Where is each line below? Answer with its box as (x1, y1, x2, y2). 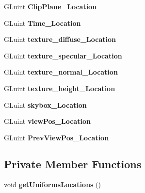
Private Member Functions (4, 156, 142, 171)
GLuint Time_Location (4, 18, 81, 28)
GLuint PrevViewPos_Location (4, 132, 109, 142)
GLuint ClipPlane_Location (4, 1, 97, 11)
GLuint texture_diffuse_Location (4, 34, 116, 44)
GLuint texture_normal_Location (4, 67, 118, 77)
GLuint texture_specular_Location (4, 50, 122, 60)
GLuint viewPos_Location (4, 116, 91, 126)
